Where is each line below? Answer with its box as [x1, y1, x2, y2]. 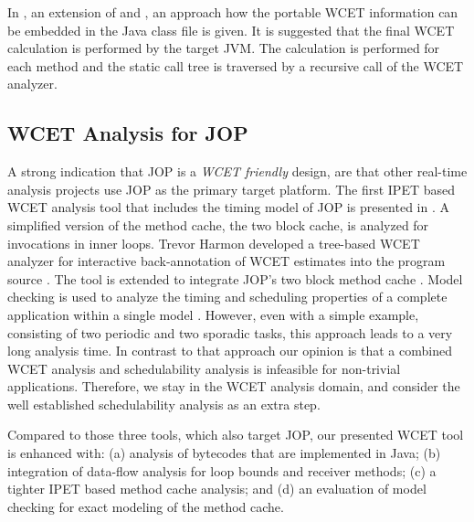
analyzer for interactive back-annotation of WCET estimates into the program [7, 251, 446, 271]
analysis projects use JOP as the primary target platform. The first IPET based [7, 179, 455, 198]
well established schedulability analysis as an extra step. [7, 394, 321, 413]
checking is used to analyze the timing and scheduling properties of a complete [7, 287, 448, 306]
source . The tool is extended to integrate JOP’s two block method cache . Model [7, 269, 463, 288]
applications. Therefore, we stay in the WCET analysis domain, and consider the [7, 377, 460, 396]
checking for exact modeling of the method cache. [7, 496, 284, 516]
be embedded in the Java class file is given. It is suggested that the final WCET [7, 20, 455, 39]
